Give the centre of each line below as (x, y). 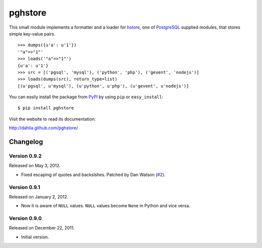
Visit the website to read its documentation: (52, 119)
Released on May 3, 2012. (35, 166)
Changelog (26, 142)
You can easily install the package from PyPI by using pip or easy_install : (86, 97)
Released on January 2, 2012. (39, 196)
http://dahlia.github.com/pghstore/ (43, 128)
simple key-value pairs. (32, 34)
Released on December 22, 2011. (42, 228)
